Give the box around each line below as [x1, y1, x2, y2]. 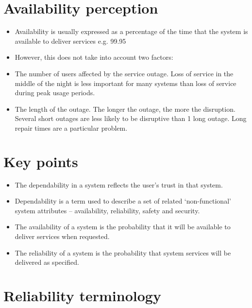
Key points [3, 151, 78, 171]
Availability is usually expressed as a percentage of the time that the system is [15, 26, 248, 36]
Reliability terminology [3, 285, 161, 305]
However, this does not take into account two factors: [15, 52, 173, 62]
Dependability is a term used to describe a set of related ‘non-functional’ [15, 196, 231, 206]
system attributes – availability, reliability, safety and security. [15, 205, 200, 215]
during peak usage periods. [15, 87, 95, 98]
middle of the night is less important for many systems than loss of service [15, 78, 236, 88]
